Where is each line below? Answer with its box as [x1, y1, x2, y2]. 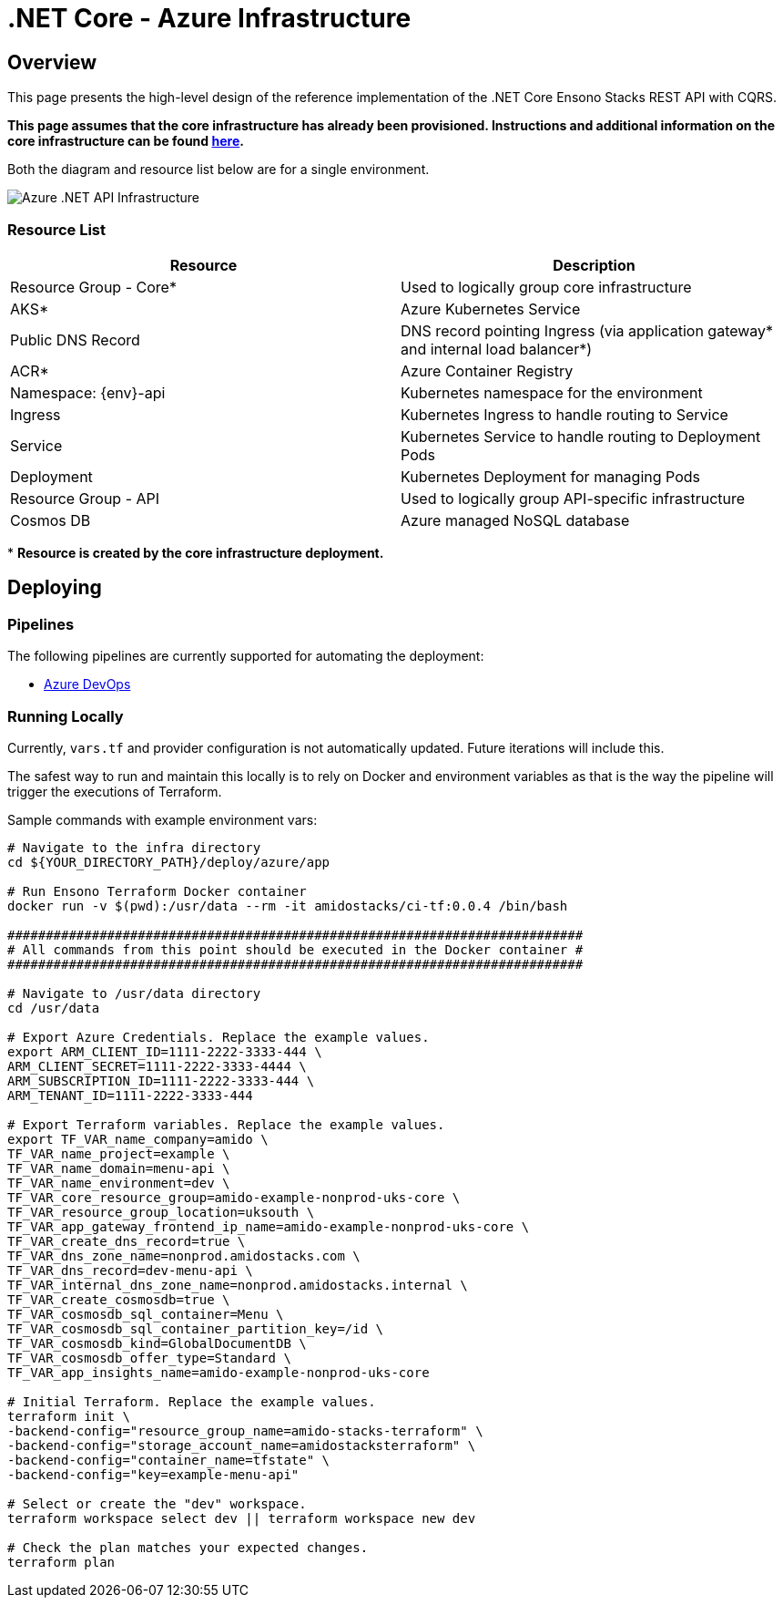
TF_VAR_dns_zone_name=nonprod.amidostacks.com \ [7, 1248, 361, 1263]
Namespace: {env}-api [10, 383, 166, 402]
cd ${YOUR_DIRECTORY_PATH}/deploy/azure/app [7, 854, 330, 869]
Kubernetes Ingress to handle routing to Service [401, 405, 728, 424]
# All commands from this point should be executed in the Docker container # [7, 941, 584, 957]
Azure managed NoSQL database [401, 510, 630, 530]
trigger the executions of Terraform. [7, 783, 222, 799]
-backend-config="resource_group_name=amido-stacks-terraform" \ [7, 1423, 483, 1438]
